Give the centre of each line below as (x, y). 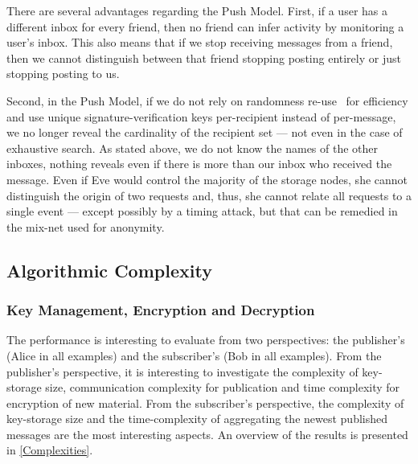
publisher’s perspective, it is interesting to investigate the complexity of (182, 371)
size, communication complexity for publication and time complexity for (223, 387)
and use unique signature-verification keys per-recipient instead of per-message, (201, 116)
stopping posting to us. (63, 74)
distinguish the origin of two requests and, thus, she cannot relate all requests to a (209, 195)
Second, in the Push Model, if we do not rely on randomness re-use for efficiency (207, 100)
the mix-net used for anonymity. (86, 226)
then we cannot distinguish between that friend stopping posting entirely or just (204, 57)
